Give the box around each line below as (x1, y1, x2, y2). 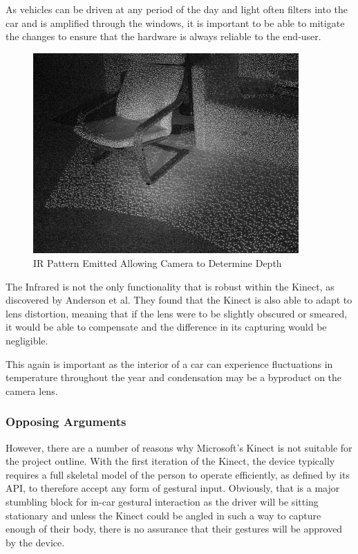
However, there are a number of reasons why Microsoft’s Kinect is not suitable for (6, 440, 352, 454)
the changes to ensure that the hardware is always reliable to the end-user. (6, 29, 321, 44)
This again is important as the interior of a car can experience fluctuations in (6, 356, 333, 371)
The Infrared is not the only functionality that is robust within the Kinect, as (6, 279, 335, 293)
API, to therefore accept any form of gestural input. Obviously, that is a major (6, 481, 340, 495)
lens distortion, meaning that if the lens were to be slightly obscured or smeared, (6, 306, 348, 320)
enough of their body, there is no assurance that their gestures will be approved (6, 521, 343, 536)
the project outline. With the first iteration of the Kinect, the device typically (6, 454, 335, 468)
